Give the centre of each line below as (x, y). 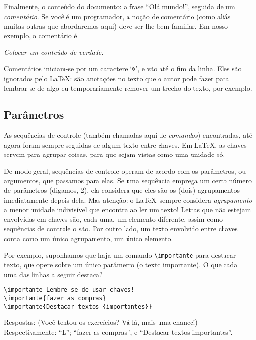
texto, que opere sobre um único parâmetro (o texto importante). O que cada (121, 264)
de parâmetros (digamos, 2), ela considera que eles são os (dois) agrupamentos (122, 190)
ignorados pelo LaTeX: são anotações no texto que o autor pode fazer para (117, 78)
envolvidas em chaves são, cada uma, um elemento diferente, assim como (113, 219)
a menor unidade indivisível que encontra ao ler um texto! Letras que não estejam (128, 209)
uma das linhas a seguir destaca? (53, 274)
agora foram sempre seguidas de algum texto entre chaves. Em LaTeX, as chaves (125, 144)
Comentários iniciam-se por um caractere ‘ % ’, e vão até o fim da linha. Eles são (123, 68)
